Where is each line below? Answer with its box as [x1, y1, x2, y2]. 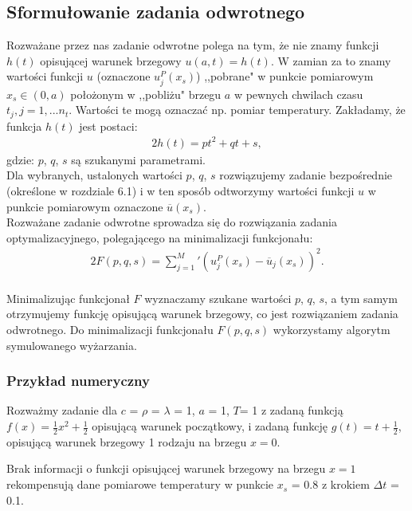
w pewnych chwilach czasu [233, 85, 363, 102]
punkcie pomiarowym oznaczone [6, 198, 163, 214]
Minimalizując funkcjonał [6, 289, 130, 306]
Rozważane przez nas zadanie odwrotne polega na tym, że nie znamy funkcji [6, 37, 379, 53]
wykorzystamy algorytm [273, 321, 390, 338]
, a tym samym [324, 289, 398, 306]
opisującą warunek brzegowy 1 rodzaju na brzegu [6, 433, 247, 450]
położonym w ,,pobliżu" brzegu [70, 85, 222, 102]
